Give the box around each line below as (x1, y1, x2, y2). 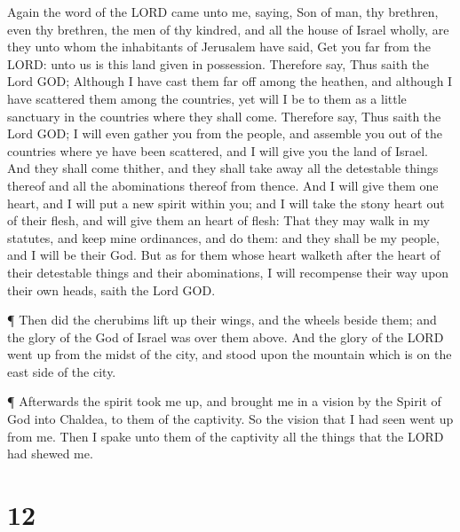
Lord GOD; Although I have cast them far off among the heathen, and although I (7, 72, 453, 90)
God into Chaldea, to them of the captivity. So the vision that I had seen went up (7, 410, 454, 428)
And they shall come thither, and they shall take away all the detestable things (7, 159, 439, 177)
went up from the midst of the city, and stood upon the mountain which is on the (7, 345, 452, 364)
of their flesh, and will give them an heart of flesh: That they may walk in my (7, 211, 430, 230)
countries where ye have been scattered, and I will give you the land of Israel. (7, 141, 429, 160)
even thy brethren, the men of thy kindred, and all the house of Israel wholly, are (7, 20, 449, 38)
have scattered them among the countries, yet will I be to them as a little (7, 89, 407, 107)
